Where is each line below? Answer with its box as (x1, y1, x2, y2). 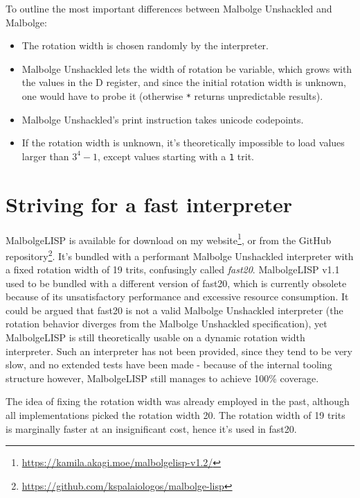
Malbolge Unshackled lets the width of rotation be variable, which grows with (21, 61, 352, 76)
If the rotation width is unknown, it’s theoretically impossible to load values (21, 135, 345, 150)
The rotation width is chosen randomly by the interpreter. (21, 38, 269, 53)
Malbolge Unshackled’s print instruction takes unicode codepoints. (21, 112, 304, 126)
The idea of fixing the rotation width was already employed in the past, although (6, 394, 350, 409)
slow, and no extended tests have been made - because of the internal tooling (6, 357, 332, 372)
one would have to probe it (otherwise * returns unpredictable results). (21, 88, 323, 103)
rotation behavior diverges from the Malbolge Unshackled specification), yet (6, 316, 327, 331)
